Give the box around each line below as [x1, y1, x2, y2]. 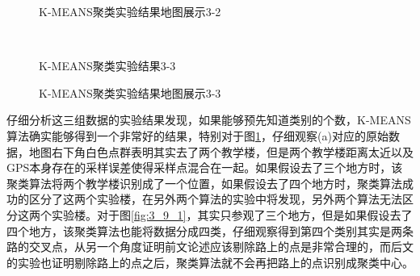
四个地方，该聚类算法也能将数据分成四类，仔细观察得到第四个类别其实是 [6, 222, 391, 239]
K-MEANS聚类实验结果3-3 [39, 57, 176, 74]
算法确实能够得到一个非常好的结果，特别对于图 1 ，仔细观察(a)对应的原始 [6, 127, 388, 144]
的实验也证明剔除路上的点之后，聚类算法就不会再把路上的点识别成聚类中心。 [6, 253, 414, 270]
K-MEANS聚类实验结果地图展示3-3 [39, 84, 221, 101]
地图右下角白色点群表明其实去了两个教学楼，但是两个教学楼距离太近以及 [28, 143, 414, 160]
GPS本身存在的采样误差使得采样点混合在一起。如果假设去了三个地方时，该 [6, 159, 403, 176]
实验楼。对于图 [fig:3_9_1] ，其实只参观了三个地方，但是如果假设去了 [51, 206, 413, 223]
